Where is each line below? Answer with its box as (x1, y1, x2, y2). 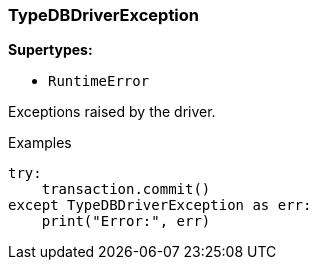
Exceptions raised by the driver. (8, 103, 216, 121)
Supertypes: (8, 41, 93, 59)
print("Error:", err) (41, 213, 211, 230)
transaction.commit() (41, 181, 211, 198)
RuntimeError (48, 73, 150, 90)
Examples (8, 134, 72, 152)
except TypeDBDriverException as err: (8, 197, 312, 214)
